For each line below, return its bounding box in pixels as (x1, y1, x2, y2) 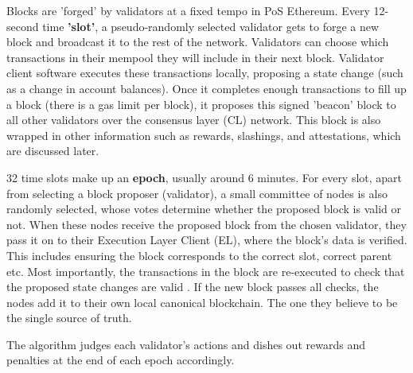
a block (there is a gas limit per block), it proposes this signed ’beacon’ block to (6, 95, 396, 112)
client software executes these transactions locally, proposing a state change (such (6, 64, 403, 81)
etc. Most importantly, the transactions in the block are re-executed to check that (6, 262, 405, 279)
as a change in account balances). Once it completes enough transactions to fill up (6, 80, 407, 96)
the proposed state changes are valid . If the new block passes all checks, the (6, 278, 379, 295)
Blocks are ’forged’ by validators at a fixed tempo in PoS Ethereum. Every (6, 2, 370, 18)
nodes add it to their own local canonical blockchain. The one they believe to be (6, 293, 398, 310)
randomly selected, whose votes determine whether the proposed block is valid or (6, 200, 401, 217)
